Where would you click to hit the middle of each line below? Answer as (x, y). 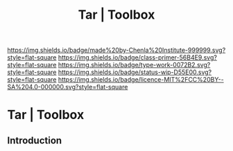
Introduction (35, 140)
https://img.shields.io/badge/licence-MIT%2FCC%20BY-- (141, 80)
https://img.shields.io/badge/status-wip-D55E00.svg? (135, 72)
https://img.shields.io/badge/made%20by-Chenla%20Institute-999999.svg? (116, 50)
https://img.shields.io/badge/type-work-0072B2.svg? (134, 65)
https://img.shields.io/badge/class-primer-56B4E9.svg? (137, 57)
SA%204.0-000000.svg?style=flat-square (68, 87)
